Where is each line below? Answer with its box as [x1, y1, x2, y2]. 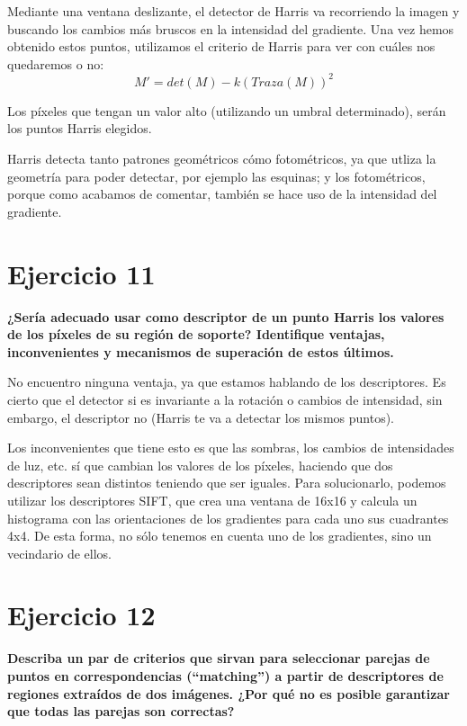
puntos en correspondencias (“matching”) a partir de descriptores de [7, 667, 444, 685]
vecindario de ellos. [7, 543, 112, 562]
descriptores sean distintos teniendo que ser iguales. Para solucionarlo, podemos [7, 473, 446, 492]
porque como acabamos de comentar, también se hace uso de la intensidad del [7, 184, 437, 203]
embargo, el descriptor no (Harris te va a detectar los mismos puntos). [7, 408, 394, 426]
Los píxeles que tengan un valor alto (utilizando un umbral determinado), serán [7, 101, 446, 120]
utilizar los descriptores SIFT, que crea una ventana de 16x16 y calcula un [7, 490, 418, 509]
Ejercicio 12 [7, 596, 156, 633]
